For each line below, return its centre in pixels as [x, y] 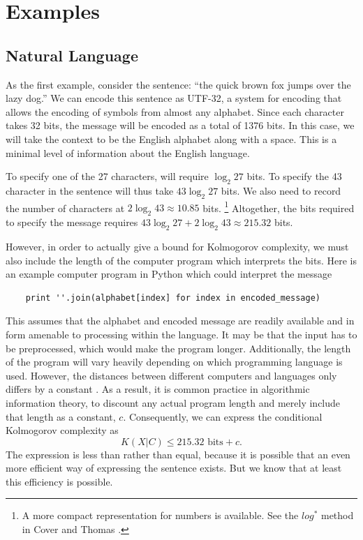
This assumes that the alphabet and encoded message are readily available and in [180, 321]
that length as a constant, [61, 416]
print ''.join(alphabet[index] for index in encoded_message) [173, 298]
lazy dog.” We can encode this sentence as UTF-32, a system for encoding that [174, 98]
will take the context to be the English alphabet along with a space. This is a [171, 138]
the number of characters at [65, 208]
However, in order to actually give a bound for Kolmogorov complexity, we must [177, 246]
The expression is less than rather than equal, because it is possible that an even [178, 454]
